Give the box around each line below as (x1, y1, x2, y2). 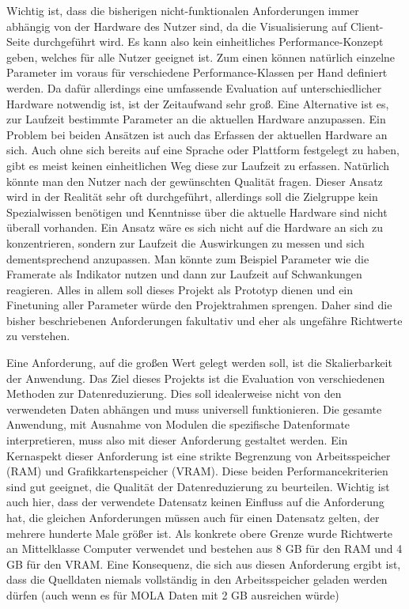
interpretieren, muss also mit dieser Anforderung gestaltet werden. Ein (6, 432, 348, 448)
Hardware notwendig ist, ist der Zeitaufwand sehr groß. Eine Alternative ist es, (6, 95, 389, 112)
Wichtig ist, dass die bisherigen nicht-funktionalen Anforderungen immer (6, 2, 359, 18)
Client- (350, 17, 384, 34)
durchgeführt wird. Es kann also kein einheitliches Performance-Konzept (33, 33, 384, 50)
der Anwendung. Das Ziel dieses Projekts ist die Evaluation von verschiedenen (6, 369, 385, 386)
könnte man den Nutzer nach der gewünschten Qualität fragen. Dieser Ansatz (6, 172, 383, 189)
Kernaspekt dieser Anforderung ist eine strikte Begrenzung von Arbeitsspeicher (6, 447, 391, 463)
